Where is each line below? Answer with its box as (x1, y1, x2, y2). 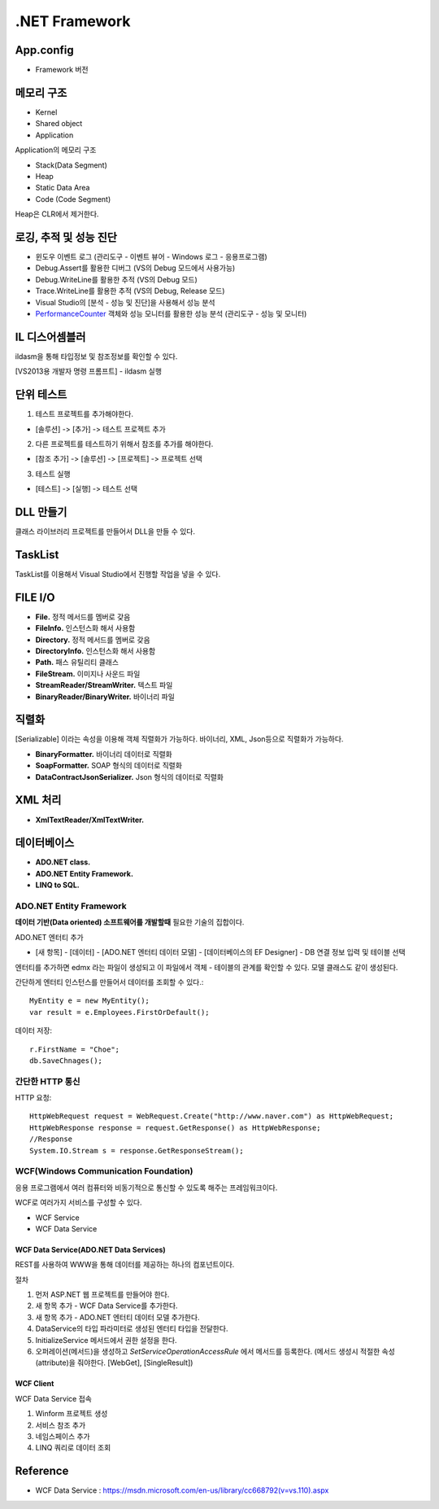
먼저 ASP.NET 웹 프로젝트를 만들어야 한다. (35, 1290, 170, 1300)
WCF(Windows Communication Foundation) (15, 1166, 193, 1177)
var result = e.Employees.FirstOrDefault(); (29, 1008, 211, 1017)
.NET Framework (15, 12, 131, 30)
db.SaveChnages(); (29, 1056, 103, 1065)
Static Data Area (35, 183, 90, 193)
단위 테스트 (15, 387, 67, 402)
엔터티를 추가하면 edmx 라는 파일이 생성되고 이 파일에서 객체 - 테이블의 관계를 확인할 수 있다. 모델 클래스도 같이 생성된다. (15, 962, 398, 972)
